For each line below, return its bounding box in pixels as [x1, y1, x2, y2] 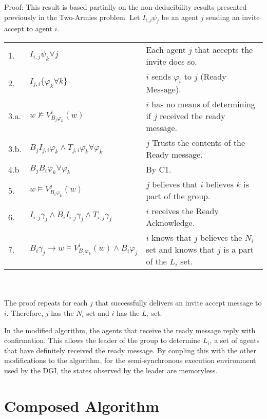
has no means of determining [151, 98, 255, 110]
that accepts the [195, 43, 253, 55]
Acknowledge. [146, 217, 195, 229]
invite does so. [146, 55, 197, 67]
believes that [152, 178, 198, 191]
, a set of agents [209, 335, 260, 346]
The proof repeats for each [4, 297, 88, 308]
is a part [223, 243, 254, 256]
